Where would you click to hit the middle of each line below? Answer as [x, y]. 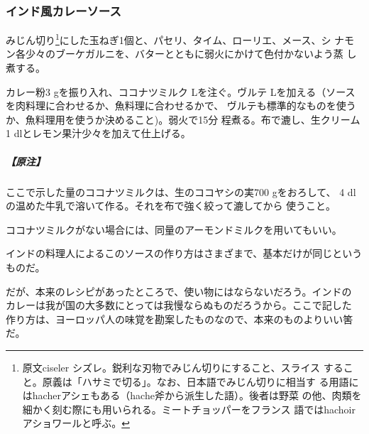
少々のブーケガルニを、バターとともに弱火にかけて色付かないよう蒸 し [191, 54]
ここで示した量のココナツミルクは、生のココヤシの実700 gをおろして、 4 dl [181, 191]
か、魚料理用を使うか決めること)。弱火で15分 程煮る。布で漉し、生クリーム [183, 119]
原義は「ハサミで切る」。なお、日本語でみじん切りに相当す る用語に [200, 381]
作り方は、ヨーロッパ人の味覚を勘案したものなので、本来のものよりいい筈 [180, 319]
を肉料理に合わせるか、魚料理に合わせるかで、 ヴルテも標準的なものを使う [181, 105]
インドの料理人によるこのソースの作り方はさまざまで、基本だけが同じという [184, 253]
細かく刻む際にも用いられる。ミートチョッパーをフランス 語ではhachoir [189, 409]
